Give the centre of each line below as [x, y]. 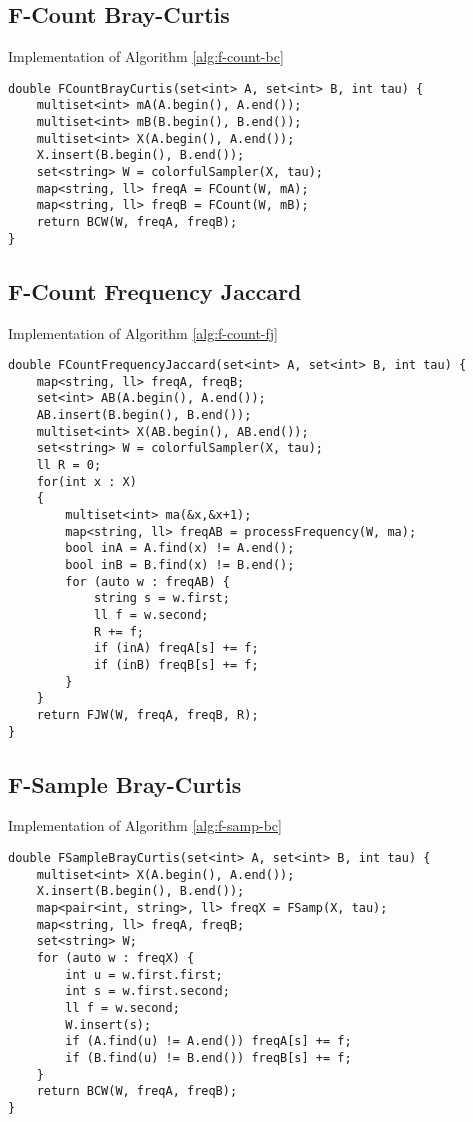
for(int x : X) [86, 481]
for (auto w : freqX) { [115, 957]
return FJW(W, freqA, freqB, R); [147, 714]
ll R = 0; [69, 465]
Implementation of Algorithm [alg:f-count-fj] [143, 332]
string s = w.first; [161, 598]
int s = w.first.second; [147, 991]
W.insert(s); [108, 1024]
